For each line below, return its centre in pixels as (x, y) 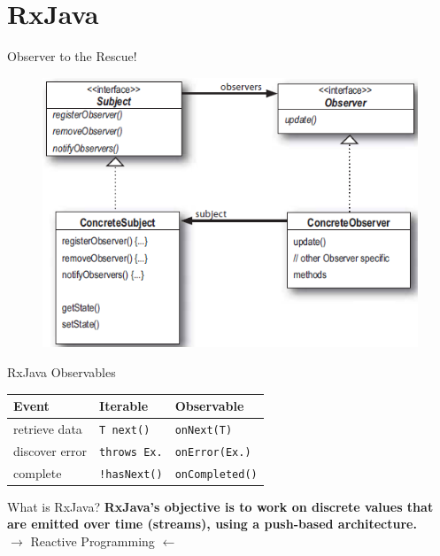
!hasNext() (131, 474)
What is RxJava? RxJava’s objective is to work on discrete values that (220, 506)
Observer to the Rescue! (72, 56)
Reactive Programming (93, 541)
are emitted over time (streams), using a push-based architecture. (212, 524)
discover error (50, 450)
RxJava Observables (62, 371)
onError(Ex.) (213, 452)
